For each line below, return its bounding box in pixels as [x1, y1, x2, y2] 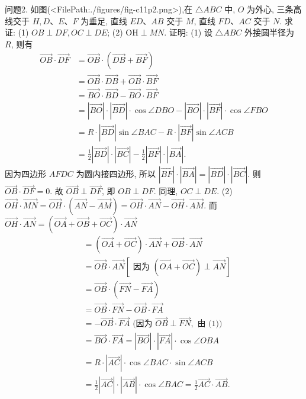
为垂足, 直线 [80, 14, 127, 27]
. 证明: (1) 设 [164, 26, 212, 38]
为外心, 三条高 [247, 3, 302, 15]
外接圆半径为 [244, 26, 294, 38]
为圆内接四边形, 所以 [76, 168, 156, 179]
